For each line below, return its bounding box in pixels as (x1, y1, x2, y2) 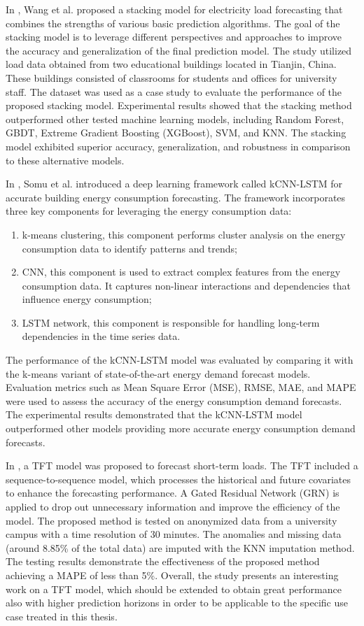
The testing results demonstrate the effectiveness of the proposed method (6, 554, 320, 569)
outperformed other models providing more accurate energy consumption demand (6, 421, 356, 436)
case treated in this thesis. (6, 609, 118, 623)
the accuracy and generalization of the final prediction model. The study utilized (6, 43, 352, 57)
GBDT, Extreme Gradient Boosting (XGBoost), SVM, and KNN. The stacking (6, 125, 346, 140)
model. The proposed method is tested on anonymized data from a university (6, 513, 337, 527)
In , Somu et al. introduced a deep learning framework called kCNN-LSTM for (6, 176, 343, 191)
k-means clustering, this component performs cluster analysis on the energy (22, 227, 346, 241)
